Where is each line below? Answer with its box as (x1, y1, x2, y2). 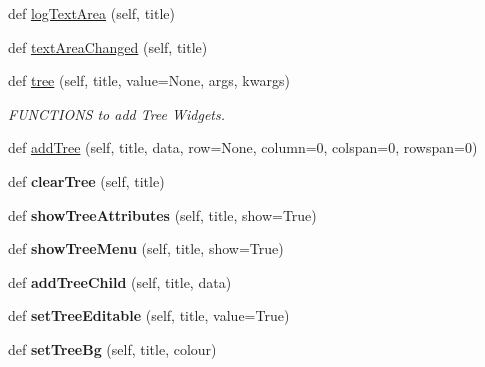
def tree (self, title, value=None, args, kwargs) (8, 70, 290, 91)
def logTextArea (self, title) (8, 3, 175, 23)
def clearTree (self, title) (8, 170, 165, 191)
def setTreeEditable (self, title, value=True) (8, 305, 290, 326)
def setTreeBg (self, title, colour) (8, 338, 217, 359)
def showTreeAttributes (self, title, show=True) (8, 204, 317, 225)
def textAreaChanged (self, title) (8, 36, 208, 57)
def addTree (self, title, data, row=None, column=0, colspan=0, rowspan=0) (8, 137, 478, 158)
